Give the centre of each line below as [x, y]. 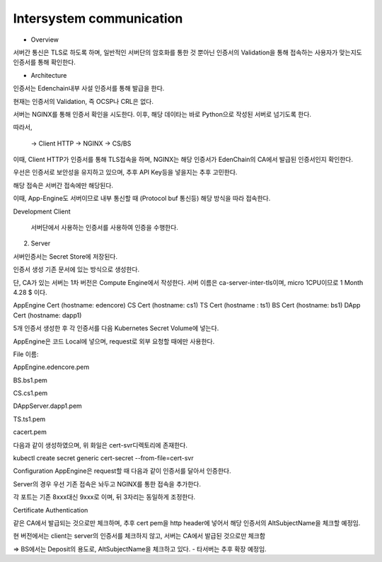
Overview [45, 40]
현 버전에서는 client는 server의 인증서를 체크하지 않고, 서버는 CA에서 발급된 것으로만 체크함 [139, 536]
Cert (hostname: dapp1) [47, 315]
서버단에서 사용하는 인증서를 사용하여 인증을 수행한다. [104, 228]
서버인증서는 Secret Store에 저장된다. [65, 256]
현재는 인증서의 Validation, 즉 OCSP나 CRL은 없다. [83, 101]
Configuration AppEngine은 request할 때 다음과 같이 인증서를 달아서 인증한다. [122, 471]
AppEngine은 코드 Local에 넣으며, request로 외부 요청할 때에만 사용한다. [114, 341]
